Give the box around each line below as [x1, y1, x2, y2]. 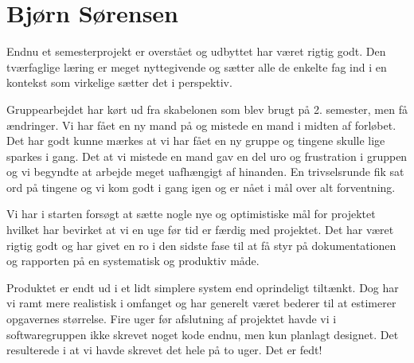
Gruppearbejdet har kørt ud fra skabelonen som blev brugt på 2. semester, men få [6, 100, 408, 117]
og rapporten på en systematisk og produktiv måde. [6, 252, 260, 269]
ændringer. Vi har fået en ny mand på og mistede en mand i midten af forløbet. [6, 116, 396, 133]
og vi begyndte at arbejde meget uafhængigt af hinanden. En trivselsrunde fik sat [6, 163, 404, 180]
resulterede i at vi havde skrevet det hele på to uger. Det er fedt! [6, 342, 322, 358]
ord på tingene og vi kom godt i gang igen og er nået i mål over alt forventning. [6, 178, 396, 195]
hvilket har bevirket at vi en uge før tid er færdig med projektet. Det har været [6, 221, 394, 238]
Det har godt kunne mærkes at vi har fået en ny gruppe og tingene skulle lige [6, 132, 385, 149]
